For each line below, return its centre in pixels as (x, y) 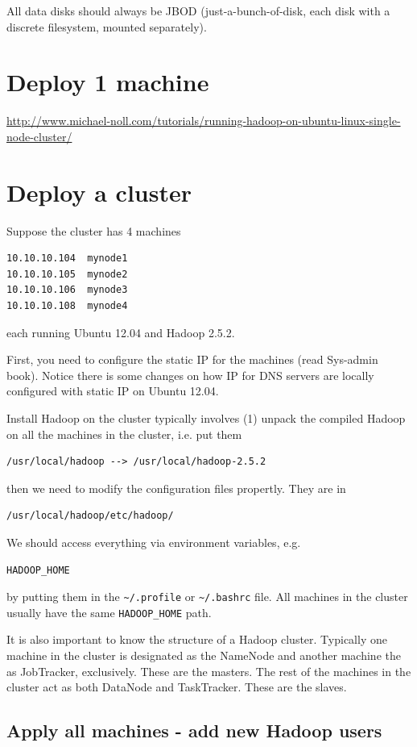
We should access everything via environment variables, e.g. (154, 542)
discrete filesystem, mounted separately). (107, 26)
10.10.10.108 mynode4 (67, 306)
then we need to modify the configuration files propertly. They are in (176, 488)
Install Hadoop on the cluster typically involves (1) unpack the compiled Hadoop (206, 417)
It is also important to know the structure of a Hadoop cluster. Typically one (197, 639)
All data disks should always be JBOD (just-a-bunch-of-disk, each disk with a (198, 10)
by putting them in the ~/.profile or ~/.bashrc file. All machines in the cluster (207, 597)
